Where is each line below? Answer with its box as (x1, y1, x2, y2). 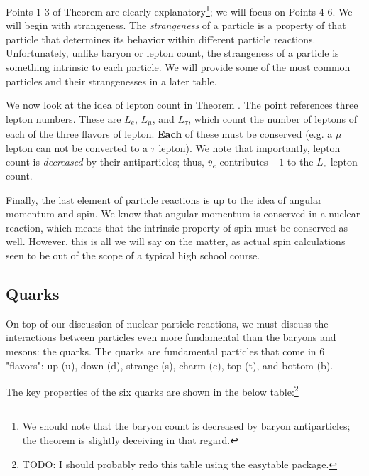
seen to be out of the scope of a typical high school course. (6, 248, 260, 263)
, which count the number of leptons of (188, 111, 357, 126)
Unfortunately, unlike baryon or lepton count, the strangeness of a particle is (6, 45, 339, 60)
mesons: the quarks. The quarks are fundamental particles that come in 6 (6, 344, 325, 358)
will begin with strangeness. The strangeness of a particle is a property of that (6, 18, 346, 33)
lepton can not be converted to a (6, 140, 148, 155)
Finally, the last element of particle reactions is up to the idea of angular (6, 192, 322, 207)
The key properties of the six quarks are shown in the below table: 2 (6, 382, 299, 399)
